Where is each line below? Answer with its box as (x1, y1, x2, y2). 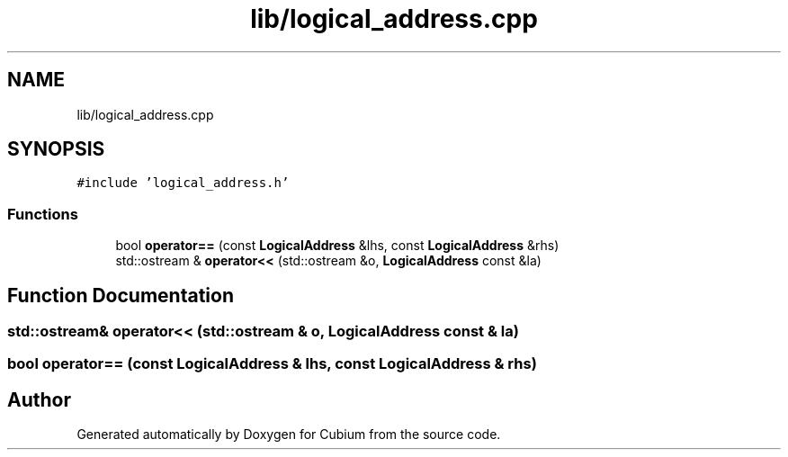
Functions (7, 204, 78, 223)
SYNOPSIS (7, 138, 105, 161)
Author (7, 388, 71, 411)
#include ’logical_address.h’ (76, 175, 290, 191)
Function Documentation (7, 283, 234, 307)
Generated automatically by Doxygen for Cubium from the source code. (76, 426, 501, 443)
